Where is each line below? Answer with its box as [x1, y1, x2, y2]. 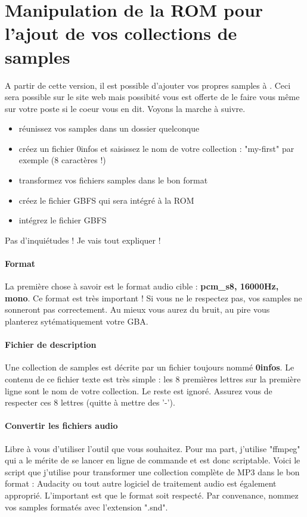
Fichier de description [5, 338, 97, 351]
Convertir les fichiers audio [5, 419, 118, 432]
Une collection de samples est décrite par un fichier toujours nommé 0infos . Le [5, 361, 294, 373]
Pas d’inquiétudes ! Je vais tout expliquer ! [5, 233, 161, 246]
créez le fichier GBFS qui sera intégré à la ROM [18, 194, 194, 206]
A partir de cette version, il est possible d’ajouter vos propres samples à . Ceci [5, 79, 291, 91]
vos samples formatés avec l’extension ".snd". [5, 500, 168, 513]
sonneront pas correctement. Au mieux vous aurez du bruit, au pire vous [5, 303, 270, 316]
